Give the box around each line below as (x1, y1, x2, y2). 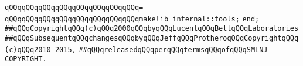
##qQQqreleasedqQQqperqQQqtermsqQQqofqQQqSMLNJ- (79, 45, 272, 54)
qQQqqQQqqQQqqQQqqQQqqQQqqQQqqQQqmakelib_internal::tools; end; (5, 14, 260, 23)
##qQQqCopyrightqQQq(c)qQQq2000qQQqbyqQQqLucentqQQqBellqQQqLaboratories (5, 24, 299, 33)
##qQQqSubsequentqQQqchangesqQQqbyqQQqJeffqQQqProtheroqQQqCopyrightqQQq (5, 34, 299, 42)
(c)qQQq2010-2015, (5, 45, 76, 54)
